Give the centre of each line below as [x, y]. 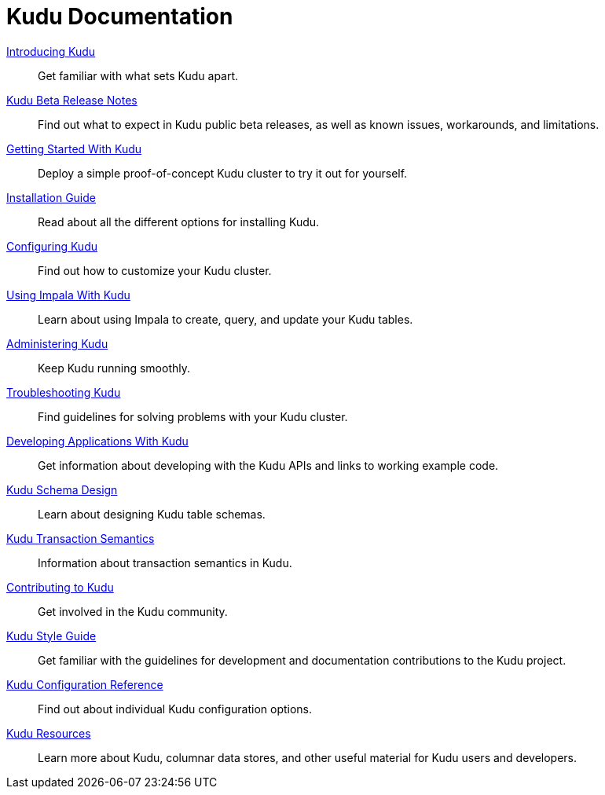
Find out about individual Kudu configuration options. [175, 709]
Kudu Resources [49, 733]
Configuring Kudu [52, 246]
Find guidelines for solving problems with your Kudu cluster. [193, 416]
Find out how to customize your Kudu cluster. [155, 270]
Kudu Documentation [120, 16]
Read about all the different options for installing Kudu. [179, 222]
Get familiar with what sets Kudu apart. [138, 75]
